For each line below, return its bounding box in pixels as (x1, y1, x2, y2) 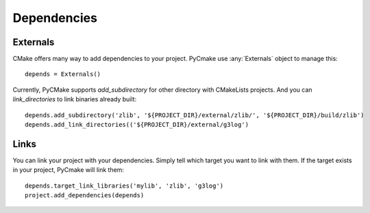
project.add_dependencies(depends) (25, 192, 145, 199)
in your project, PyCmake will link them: (12, 166, 125, 174)
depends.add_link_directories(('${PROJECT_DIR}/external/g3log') (25, 121, 249, 129)
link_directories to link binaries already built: (12, 95, 137, 103)
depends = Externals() (25, 71, 101, 78)
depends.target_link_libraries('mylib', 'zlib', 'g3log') (25, 181, 224, 190)
